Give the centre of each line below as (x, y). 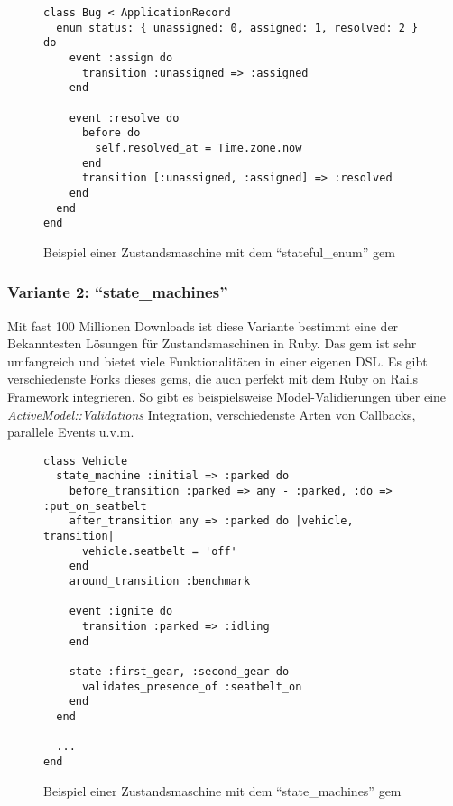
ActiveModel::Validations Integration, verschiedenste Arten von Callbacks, (212, 414)
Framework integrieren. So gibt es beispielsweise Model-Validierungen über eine (227, 397)
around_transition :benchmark (160, 582)
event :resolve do (124, 118)
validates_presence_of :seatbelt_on (192, 686)
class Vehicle (86, 461)
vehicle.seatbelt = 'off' (159, 551)
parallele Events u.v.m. (71, 432)
